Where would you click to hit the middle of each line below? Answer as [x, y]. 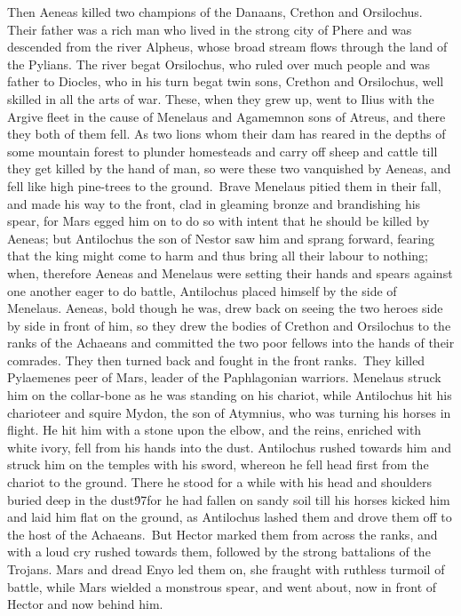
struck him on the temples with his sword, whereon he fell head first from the [218, 464]
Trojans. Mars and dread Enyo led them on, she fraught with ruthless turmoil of [226, 569]
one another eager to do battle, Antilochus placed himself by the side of [202, 290]
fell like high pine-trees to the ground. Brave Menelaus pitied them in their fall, [224, 185]
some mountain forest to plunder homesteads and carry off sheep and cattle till [223, 151]
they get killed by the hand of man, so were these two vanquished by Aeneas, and [229, 168]
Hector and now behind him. [85, 604]
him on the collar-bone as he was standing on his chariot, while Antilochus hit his [230, 395]
